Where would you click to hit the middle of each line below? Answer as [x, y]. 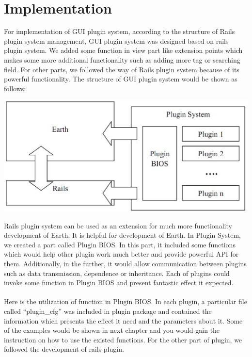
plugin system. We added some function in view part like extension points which [123, 50]
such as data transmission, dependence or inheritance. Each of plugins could [117, 273]
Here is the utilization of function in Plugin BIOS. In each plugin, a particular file [126, 301]
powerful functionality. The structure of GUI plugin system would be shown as [121, 79]
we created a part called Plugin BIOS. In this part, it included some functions [120, 244]
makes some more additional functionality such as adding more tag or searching [122, 59]
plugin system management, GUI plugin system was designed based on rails [116, 41]
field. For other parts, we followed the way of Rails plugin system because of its [122, 69]
